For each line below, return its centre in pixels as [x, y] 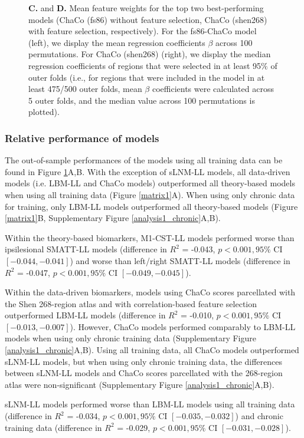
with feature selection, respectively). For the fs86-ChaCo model [143, 31]
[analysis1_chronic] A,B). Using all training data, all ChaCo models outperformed [152, 350]
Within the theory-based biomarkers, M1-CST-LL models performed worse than [150, 237]
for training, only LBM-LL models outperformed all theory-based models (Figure [151, 206]
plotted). [44, 112]
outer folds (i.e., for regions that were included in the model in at [147, 77]
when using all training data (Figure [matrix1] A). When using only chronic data [150, 194]
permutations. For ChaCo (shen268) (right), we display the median [150, 54]
